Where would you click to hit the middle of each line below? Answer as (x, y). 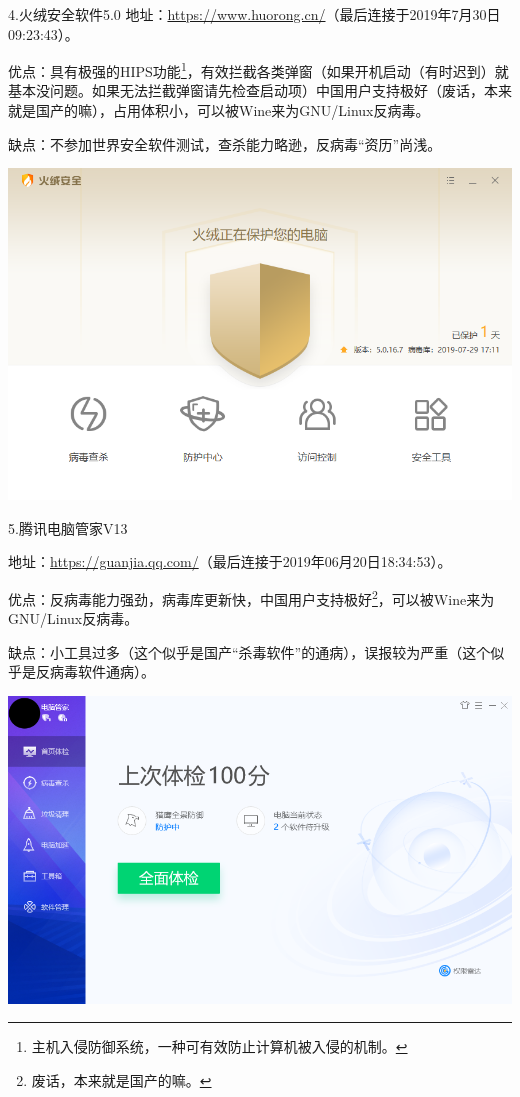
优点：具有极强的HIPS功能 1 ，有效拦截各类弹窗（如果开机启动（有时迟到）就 (258, 69)
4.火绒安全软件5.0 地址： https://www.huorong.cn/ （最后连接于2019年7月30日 (254, 14)
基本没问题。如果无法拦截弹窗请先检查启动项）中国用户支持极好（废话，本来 (260, 90)
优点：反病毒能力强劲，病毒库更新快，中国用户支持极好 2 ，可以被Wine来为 (251, 597)
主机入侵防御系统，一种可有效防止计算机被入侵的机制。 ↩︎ (219, 1046)
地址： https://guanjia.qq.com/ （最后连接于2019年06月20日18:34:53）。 (230, 561)
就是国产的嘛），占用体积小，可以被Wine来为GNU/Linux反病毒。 (219, 110)
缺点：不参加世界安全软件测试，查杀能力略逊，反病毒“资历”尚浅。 (225, 143)
